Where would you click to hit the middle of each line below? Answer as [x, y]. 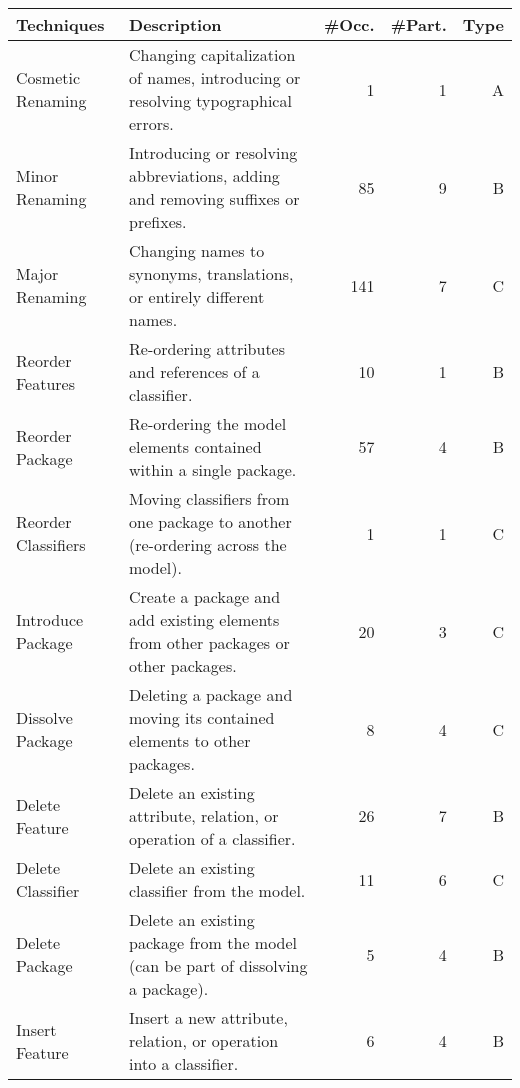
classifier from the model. [217, 890]
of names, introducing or [215, 77]
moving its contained [202, 717]
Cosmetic [48, 77]
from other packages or [209, 642]
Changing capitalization [212, 54]
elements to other [190, 740]
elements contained [195, 446]
